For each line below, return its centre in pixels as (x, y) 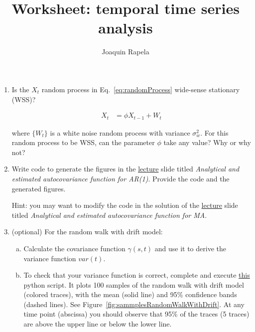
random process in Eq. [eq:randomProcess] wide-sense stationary (141, 89)
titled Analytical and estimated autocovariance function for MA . (109, 215)
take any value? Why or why (207, 142)
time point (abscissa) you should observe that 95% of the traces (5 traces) (136, 314)
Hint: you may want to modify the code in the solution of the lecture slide (125, 205)
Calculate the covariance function (74, 248)
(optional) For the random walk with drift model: (87, 232)
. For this (214, 132)
